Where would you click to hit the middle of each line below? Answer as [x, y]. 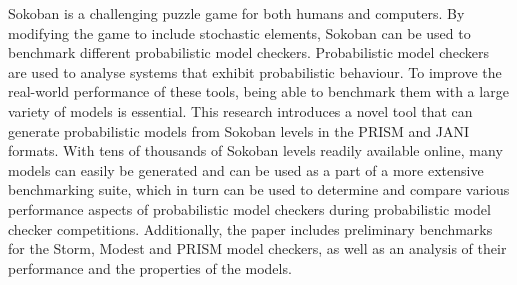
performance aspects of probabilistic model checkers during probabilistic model [249, 208]
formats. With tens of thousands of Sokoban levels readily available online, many [255, 150]
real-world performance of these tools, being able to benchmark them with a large [258, 91]
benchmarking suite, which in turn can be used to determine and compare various [259, 189]
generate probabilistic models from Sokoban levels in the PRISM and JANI [239, 130]
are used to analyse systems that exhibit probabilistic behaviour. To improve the [255, 71]
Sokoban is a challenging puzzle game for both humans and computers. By [236, 13]
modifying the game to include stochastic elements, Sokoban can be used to [239, 32]
